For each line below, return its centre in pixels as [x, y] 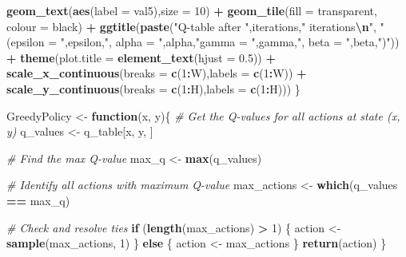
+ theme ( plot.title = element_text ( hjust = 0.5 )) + [141, 57]
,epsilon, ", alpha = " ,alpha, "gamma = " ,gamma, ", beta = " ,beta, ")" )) [232, 42]
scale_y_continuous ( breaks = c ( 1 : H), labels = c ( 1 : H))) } [153, 88]
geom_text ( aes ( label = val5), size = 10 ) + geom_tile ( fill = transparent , [192, 10]
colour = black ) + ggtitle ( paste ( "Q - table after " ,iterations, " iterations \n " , [191, 26]
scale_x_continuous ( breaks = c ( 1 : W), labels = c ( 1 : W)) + [157, 73]
